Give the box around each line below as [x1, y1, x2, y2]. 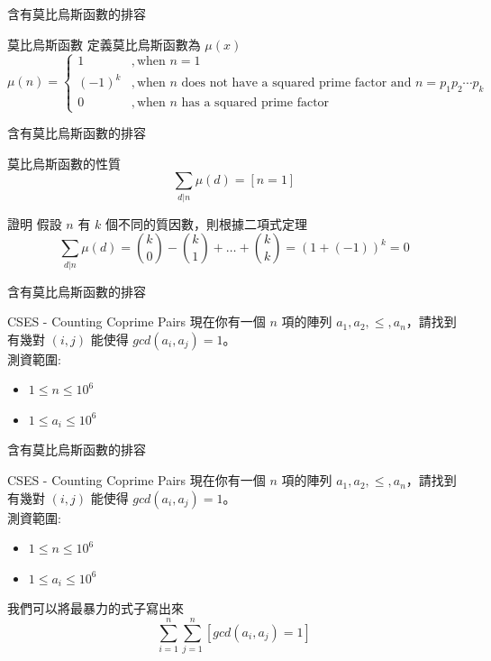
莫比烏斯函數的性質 [7, 153, 121, 172]
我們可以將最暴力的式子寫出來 [7, 599, 184, 618]
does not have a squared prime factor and [181, 77, 412, 89]
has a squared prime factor [181, 96, 330, 109]
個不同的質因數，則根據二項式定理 [105, 214, 308, 233]
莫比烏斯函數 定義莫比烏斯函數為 [7, 34, 201, 53]
